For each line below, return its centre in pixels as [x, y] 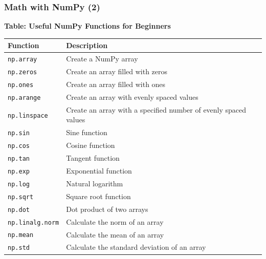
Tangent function [93, 158]
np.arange [24, 98]
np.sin [19, 133]
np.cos [19, 146]
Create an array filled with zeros [117, 71]
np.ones [21, 85]
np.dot [19, 210]
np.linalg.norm [34, 222]
